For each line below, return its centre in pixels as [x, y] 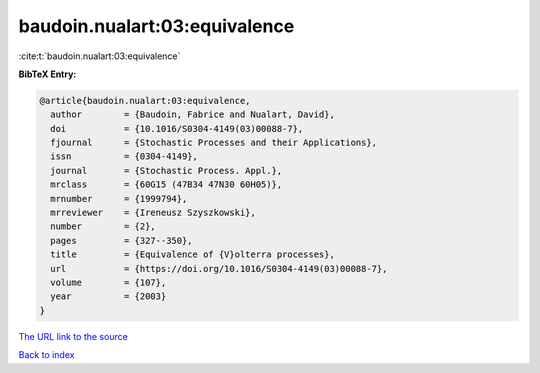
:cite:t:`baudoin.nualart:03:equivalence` [99, 56]
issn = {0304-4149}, [124, 156]
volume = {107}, [108, 282]
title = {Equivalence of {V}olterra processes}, [192, 254]
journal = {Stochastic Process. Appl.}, [166, 170]
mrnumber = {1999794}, [119, 198]
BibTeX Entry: [47, 74]
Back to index [46, 355]
